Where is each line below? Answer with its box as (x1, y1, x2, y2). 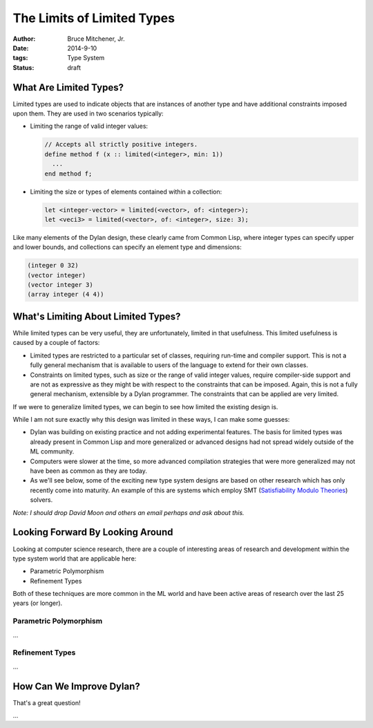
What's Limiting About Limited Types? (12, 310, 181, 322)
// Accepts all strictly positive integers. (44, 140, 198, 149)
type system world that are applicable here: (12, 554, 137, 563)
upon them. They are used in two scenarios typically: (12, 109, 164, 118)
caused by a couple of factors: (12, 339, 100, 347)
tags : (12, 54, 28, 62)
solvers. (30, 496, 53, 504)
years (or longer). (12, 599, 63, 608)
